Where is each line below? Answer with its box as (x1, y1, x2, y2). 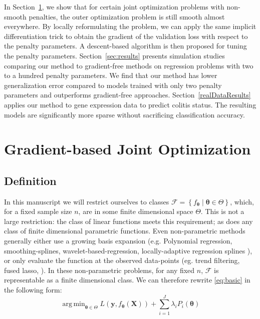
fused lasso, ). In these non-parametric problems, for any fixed (4, 264, 195, 275)
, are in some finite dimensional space (78, 206, 193, 216)
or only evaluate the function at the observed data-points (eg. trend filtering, (4, 255, 240, 265)
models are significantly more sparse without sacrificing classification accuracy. (4, 109, 245, 119)
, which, (230, 196, 254, 206)
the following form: (4, 284, 62, 295)
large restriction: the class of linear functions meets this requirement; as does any (4, 215, 253, 226)
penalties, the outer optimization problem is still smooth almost (29, 11, 225, 21)
